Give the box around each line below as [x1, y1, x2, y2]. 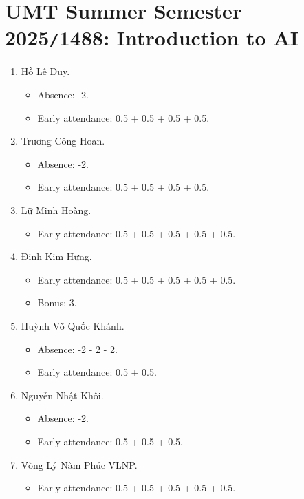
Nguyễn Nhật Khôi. [21, 387, 104, 402]
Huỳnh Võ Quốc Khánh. [21, 318, 124, 332]
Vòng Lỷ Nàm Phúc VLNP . [21, 457, 138, 471]
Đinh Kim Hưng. [21, 249, 92, 264]
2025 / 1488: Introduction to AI [5, 23, 298, 52]
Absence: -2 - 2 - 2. [37, 341, 118, 356]
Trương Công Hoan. [21, 134, 105, 148]
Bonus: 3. [37, 295, 77, 310]
